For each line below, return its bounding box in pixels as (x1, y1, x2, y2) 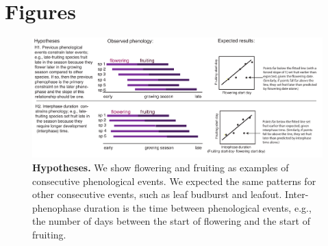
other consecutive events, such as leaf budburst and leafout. (32, 187, 282, 201)
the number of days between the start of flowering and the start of (32, 214, 310, 228)
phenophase (32, 200, 81, 214)
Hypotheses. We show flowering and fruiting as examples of (32, 160, 289, 175)
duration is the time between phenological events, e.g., (84, 200, 312, 214)
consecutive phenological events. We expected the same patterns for (32, 173, 316, 188)
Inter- (285, 187, 309, 201)
